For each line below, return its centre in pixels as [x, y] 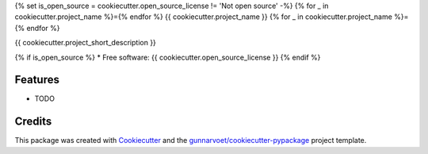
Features [37, 80]
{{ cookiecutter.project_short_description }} [85, 43]
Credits [33, 122]
